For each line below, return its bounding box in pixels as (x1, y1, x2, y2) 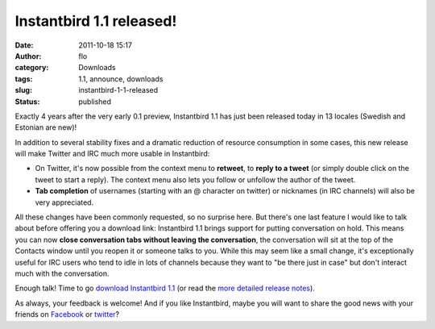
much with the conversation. (14, 269, 110, 278)
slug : (14, 85, 32, 95)
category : (14, 63, 49, 73)
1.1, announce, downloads (78, 73, 164, 84)
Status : (14, 97, 40, 106)
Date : (14, 40, 34, 50)
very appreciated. (35, 198, 94, 207)
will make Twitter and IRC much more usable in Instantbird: (14, 149, 210, 159)
